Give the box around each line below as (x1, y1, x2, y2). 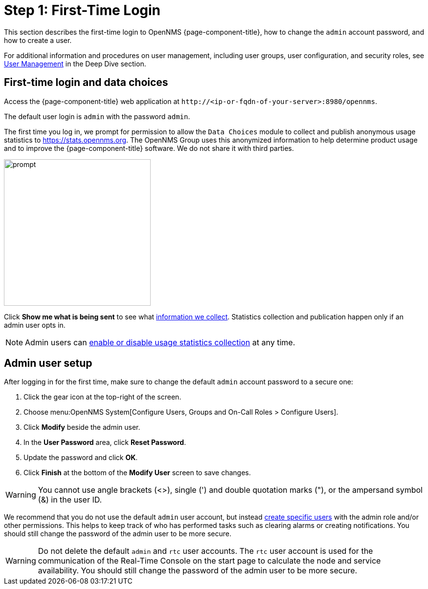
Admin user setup (4, 357, 92, 370)
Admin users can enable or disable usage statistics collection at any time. (25, 337, 295, 347)
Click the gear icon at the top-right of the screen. (23, 393, 181, 401)
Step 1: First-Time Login (4, 2, 161, 19)
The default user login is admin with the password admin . (4, 112, 190, 121)
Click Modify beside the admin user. (23, 423, 140, 432)
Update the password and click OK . (23, 453, 138, 462)
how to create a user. (4, 36, 72, 44)
